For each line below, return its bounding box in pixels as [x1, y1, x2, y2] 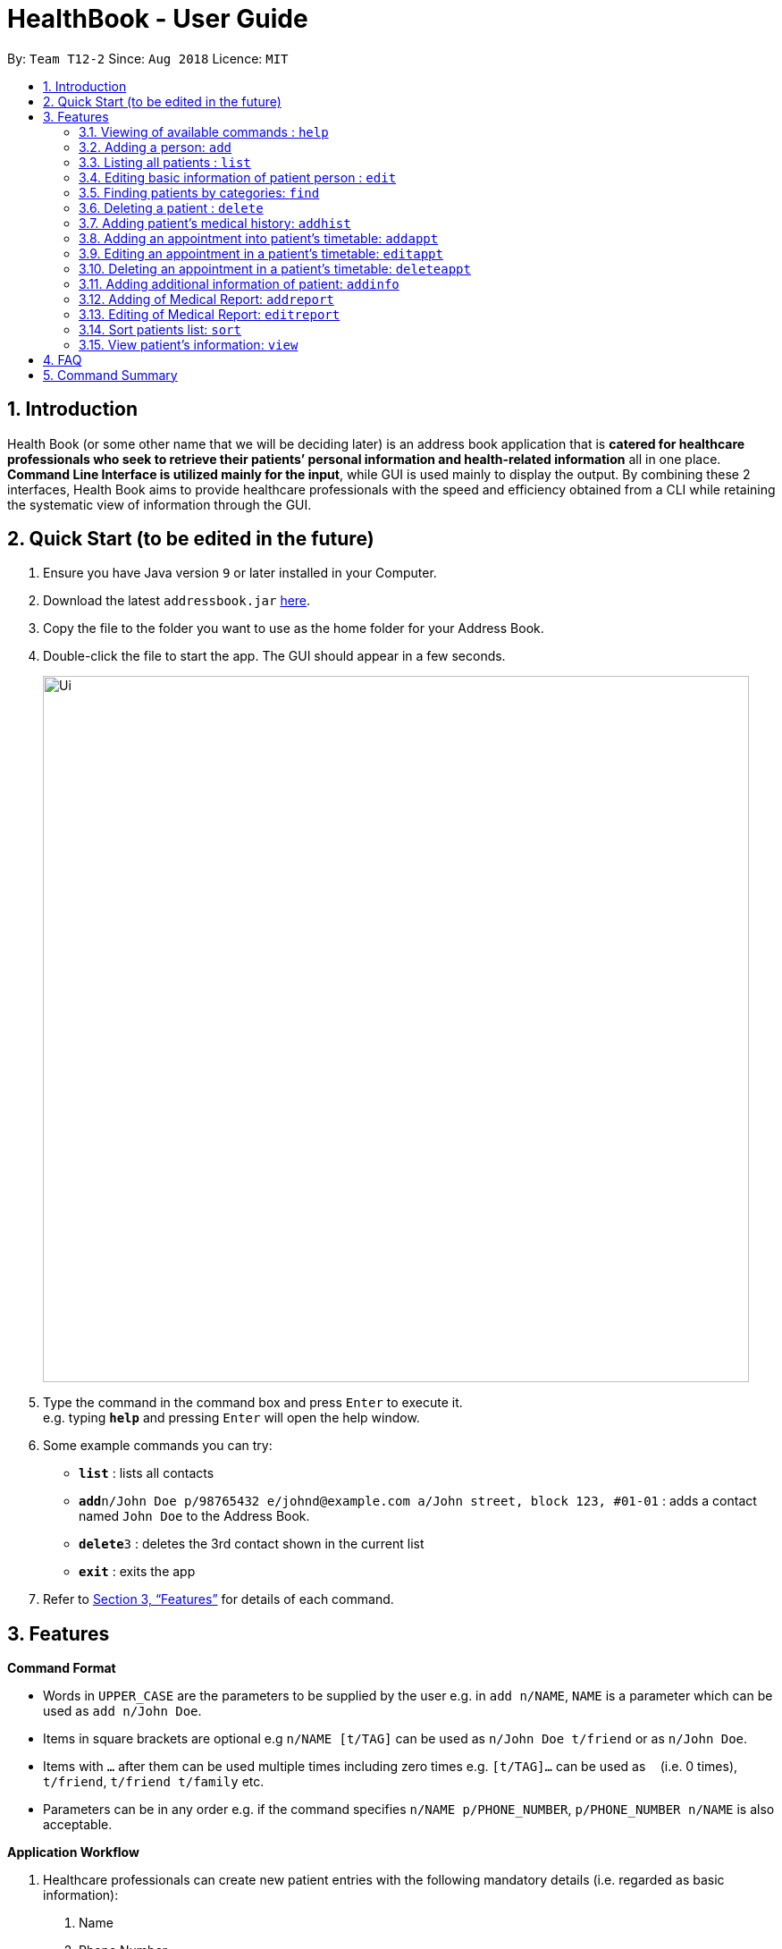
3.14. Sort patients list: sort [79, 321, 241, 337]
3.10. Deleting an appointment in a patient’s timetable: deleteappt [79, 260, 471, 276]
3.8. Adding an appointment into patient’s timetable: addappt [79, 230, 439, 246]
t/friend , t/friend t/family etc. [43, 1774, 265, 1790]
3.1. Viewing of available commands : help [79, 123, 329, 139]
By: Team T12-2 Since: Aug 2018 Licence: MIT [7, 50, 289, 66]
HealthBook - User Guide [7, 4, 308, 34]
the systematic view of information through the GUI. [7, 496, 312, 512]
